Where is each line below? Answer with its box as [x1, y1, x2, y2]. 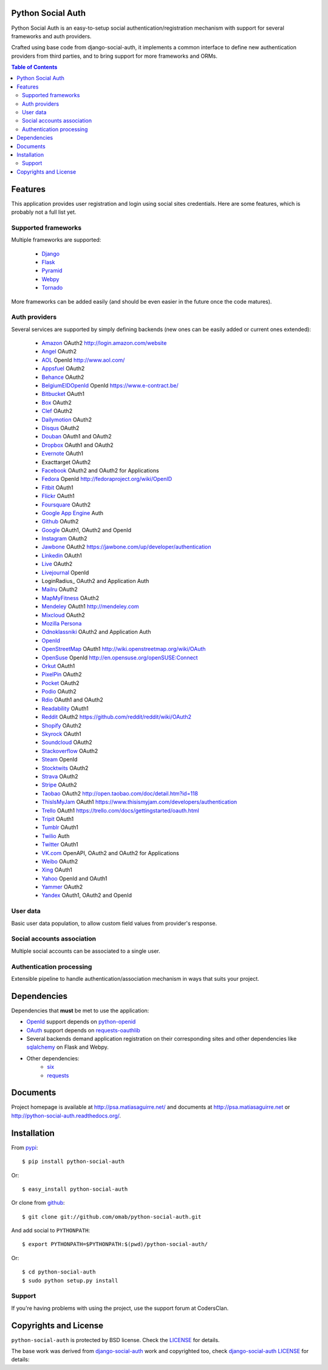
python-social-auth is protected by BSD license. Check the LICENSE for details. [11, 1336, 220, 1343]
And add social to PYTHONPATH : [11, 1227, 91, 1234]
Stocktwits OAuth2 [41, 764, 89, 771]
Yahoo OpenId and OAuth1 [41, 874, 108, 882]
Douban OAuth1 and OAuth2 [41, 433, 112, 440]
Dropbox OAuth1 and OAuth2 [41, 441, 114, 449]
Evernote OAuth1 [41, 450, 84, 457]
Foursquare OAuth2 [41, 501, 91, 508]
